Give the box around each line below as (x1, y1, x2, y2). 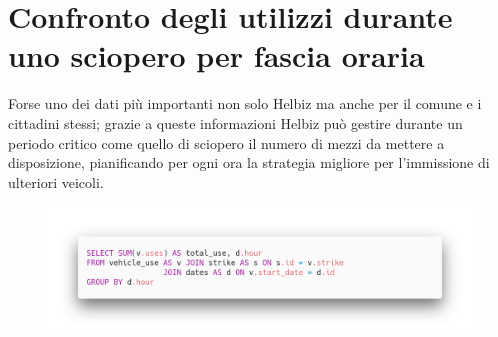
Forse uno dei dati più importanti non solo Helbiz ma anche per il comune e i (8, 93, 482, 114)
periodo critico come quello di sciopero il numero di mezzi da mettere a (8, 132, 445, 153)
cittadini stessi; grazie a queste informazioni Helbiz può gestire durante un (8, 112, 463, 133)
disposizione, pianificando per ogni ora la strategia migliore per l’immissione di (8, 152, 490, 173)
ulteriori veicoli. (8, 171, 104, 192)
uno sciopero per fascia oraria (8, 35, 425, 76)
